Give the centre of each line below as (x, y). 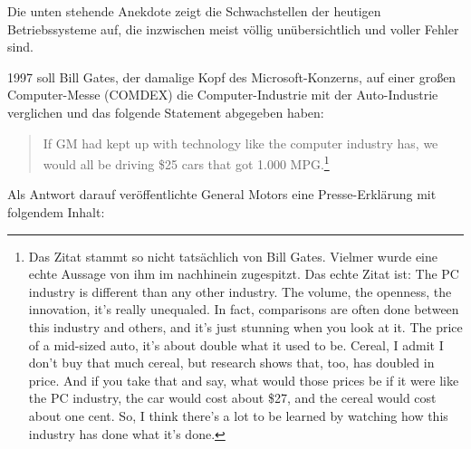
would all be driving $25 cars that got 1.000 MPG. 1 (186, 162)
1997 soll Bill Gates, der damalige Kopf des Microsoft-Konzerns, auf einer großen (232, 76)
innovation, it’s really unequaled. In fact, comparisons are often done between (244, 309)
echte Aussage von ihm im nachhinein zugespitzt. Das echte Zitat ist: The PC (244, 274)
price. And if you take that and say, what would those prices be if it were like (244, 380)
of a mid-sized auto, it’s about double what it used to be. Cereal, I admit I (236, 344)
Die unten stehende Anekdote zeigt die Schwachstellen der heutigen (194, 11)
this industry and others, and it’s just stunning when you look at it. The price (245, 326)
